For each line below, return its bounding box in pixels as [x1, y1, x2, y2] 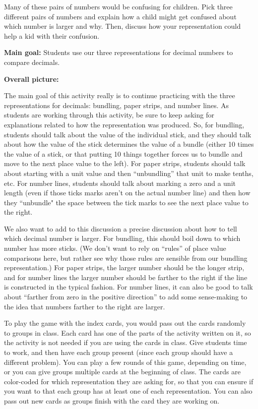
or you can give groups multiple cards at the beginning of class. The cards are [4, 366, 241, 377]
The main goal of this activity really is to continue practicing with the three [4, 90, 235, 101]
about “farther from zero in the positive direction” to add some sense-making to [4, 292, 248, 302]
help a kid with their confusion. [4, 30, 100, 41]
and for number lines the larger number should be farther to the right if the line [4, 272, 248, 282]
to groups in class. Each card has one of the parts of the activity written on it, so [4, 327, 251, 338]
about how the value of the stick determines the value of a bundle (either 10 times [4, 139, 254, 149]
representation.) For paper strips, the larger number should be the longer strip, [4, 262, 245, 273]
